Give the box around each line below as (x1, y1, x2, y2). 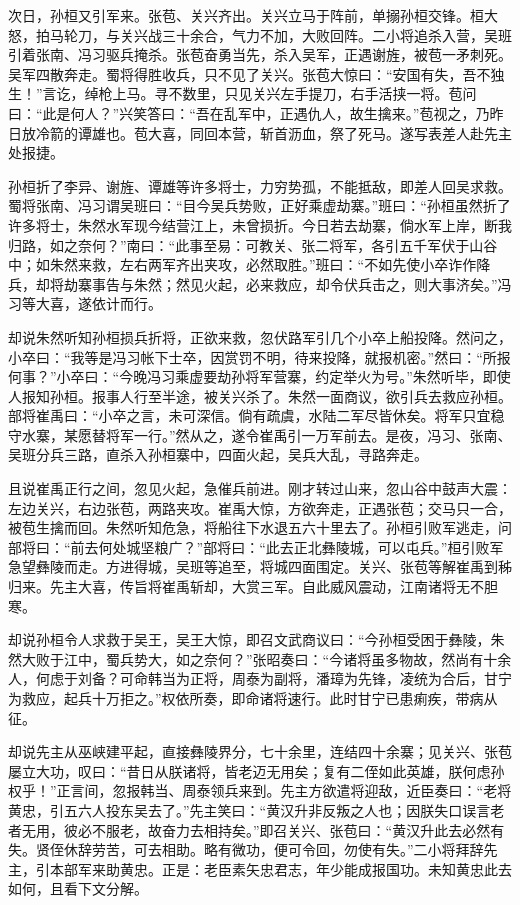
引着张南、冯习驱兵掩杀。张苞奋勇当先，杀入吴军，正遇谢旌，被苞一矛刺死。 (8, 44, 512, 65)
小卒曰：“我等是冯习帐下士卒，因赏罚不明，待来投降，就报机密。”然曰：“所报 (8, 346, 511, 367)
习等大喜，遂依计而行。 (8, 293, 162, 314)
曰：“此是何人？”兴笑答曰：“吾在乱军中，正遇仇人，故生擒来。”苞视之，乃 (8, 102, 490, 123)
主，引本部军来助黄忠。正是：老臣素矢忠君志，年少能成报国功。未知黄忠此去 (8, 858, 512, 879)
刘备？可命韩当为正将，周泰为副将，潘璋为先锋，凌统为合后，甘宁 (77, 668, 512, 689)
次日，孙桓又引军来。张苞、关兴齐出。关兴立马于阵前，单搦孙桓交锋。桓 (8, 5, 484, 25)
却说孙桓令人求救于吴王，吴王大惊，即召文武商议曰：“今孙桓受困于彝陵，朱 (8, 629, 505, 650)
